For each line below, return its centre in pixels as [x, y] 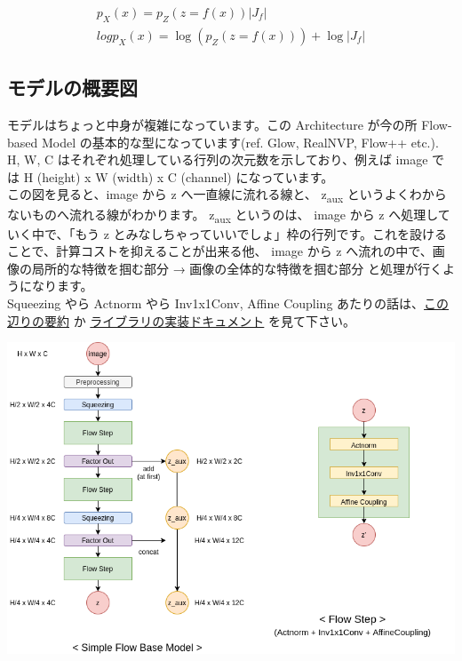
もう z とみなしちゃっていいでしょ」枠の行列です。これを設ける [261, 233]
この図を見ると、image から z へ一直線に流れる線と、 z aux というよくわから [227, 195]
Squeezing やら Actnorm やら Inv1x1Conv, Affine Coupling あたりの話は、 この [228, 303]
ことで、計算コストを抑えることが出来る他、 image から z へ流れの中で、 [220, 251]
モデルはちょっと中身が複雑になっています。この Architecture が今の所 [212, 125]
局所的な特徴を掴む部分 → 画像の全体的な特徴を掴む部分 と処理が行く [237, 268]
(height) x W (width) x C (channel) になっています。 [185, 176]
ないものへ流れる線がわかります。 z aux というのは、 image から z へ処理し [223, 215]
